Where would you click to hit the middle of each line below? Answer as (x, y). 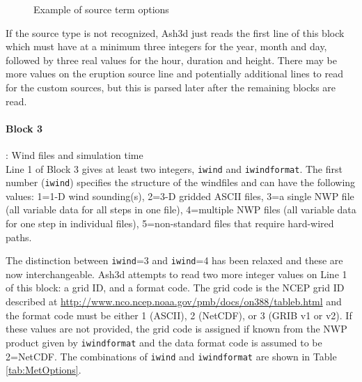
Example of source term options (101, 9)
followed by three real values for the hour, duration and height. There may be (171, 60)
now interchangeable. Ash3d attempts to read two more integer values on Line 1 (176, 274)
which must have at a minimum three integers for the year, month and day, (166, 46)
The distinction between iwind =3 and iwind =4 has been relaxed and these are (174, 260)
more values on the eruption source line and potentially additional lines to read (174, 74)
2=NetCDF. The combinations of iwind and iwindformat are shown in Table (171, 356)
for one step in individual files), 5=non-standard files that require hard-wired (170, 223)
